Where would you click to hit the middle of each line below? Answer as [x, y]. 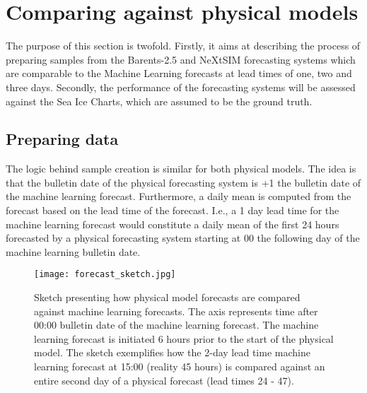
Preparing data [62, 139]
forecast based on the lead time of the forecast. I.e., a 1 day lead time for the [173, 210]
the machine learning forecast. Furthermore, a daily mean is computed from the [179, 196]
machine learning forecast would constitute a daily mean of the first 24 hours [173, 224]
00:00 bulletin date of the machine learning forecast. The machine [176, 325]
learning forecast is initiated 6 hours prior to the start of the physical [184, 338]
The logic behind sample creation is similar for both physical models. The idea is [181, 169]
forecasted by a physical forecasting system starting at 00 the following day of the [183, 238]
